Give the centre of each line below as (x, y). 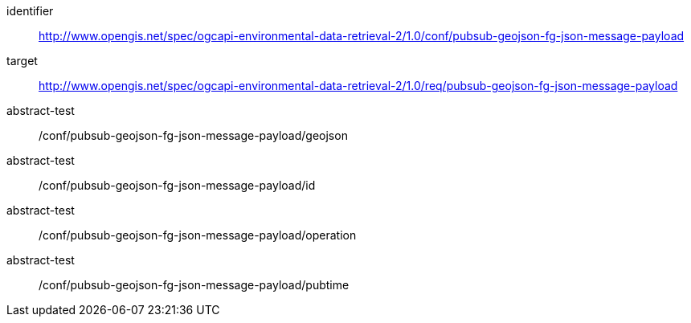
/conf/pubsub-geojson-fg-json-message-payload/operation (198, 235)
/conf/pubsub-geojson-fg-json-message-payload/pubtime (194, 285)
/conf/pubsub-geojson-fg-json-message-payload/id (177, 185)
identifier (30, 11)
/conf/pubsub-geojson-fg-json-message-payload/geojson (193, 135)
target (22, 61)
